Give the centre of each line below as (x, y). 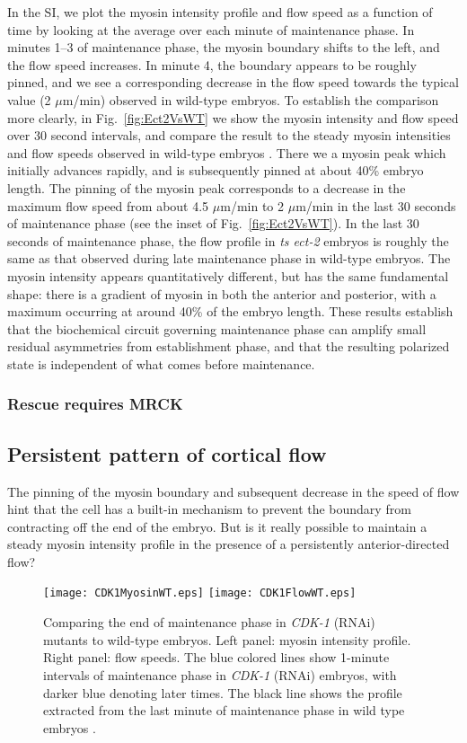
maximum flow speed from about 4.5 (108, 205)
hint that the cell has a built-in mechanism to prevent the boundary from (209, 509)
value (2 (29, 99)
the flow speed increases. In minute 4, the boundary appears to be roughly (212, 64)
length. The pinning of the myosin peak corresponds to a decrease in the (207, 187)
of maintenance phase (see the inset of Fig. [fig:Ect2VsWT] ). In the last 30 (213, 223)
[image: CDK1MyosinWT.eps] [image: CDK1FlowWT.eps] (200, 593)
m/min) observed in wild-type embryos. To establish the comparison (251, 99)
